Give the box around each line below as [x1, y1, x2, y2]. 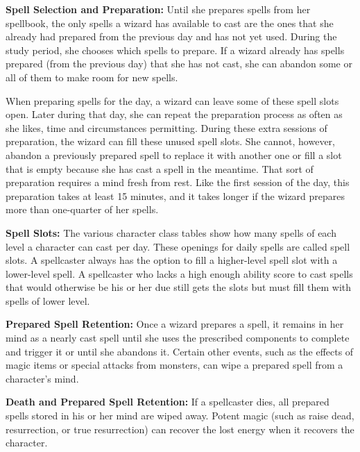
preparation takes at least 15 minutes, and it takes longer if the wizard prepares [6, 188, 345, 203]
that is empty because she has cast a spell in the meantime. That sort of [6, 161, 314, 176]
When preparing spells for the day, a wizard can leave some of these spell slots [6, 93, 339, 108]
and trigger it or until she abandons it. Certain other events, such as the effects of [6, 344, 354, 358]
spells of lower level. [6, 293, 90, 308]
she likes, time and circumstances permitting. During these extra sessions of [6, 120, 327, 135]
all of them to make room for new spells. [6, 69, 178, 84]
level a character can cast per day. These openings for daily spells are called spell [6, 239, 350, 253]
